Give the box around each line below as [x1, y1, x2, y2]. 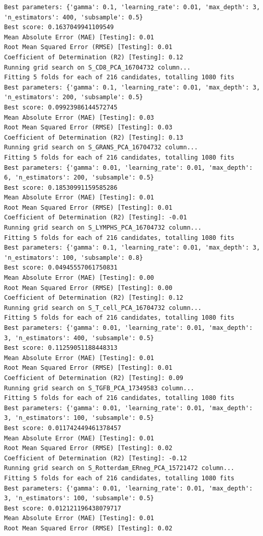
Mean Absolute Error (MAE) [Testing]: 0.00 [4, 274, 154, 282]
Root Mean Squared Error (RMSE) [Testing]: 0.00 [4, 284, 173, 292]
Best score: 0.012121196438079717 [4, 504, 122, 512]
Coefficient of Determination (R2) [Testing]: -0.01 [4, 214, 187, 221]
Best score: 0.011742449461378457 [4, 424, 122, 432]
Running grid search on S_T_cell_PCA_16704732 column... [4, 304, 202, 311]
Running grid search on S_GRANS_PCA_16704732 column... [4, 144, 198, 151]
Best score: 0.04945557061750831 [4, 264, 117, 272]
